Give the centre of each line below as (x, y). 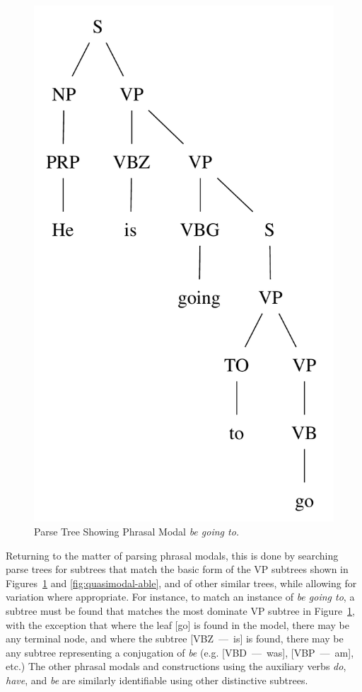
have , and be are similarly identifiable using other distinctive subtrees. (157, 680)
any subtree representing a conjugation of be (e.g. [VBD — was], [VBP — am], (180, 652)
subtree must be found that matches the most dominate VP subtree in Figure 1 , (181, 611)
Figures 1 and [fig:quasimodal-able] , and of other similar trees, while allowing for (181, 583)
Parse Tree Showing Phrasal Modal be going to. (137, 532)
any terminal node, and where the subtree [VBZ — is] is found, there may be (175, 639)
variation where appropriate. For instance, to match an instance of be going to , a (180, 597)
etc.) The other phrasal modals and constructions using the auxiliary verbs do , (176, 666)
